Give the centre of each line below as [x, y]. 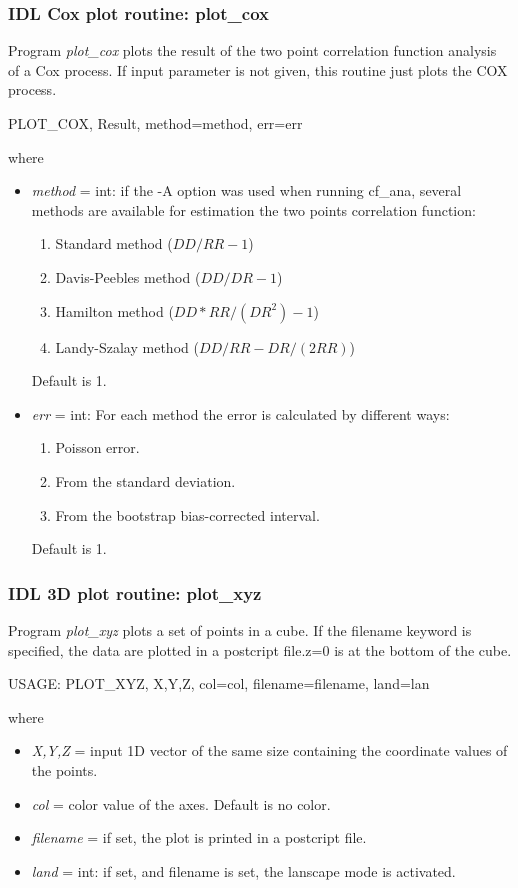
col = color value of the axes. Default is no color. [181, 803]
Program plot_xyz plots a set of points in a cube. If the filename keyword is [240, 629]
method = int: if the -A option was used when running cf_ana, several [246, 190]
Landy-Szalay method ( [127, 346]
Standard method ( [114, 243]
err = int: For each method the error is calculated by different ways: [240, 413]
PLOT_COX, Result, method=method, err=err [155, 123]
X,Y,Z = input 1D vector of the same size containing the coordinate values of [269, 750]
